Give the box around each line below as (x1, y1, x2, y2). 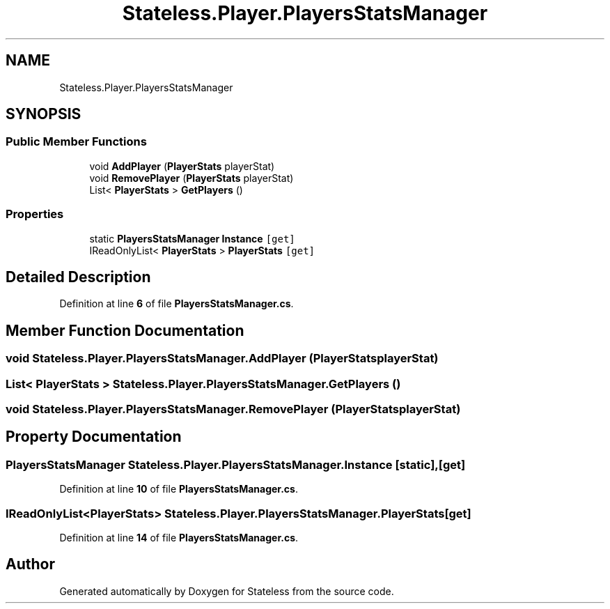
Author (6, 555, 55, 573)
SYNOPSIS (6, 105, 81, 123)
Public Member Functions (6, 134, 147, 149)
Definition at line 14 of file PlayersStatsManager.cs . (59, 531, 299, 544)
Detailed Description (6, 268, 151, 286)
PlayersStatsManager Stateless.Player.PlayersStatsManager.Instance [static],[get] (6, 457, 466, 472)
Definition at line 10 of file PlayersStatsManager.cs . (59, 483, 298, 495)
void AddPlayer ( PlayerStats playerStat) (89, 160, 275, 172)
